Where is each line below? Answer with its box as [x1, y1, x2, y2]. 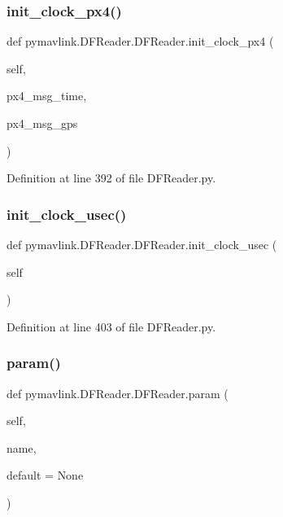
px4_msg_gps [7, 115, 78, 131]
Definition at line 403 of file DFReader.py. [7, 318, 216, 335]
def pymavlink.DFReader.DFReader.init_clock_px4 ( [7, 33, 274, 50]
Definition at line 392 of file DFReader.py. [7, 169, 216, 186]
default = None [7, 467, 84, 484]
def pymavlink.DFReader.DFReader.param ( [7, 384, 229, 401]
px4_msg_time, [7, 87, 87, 104]
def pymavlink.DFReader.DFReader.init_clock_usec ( [7, 236, 277, 252]
